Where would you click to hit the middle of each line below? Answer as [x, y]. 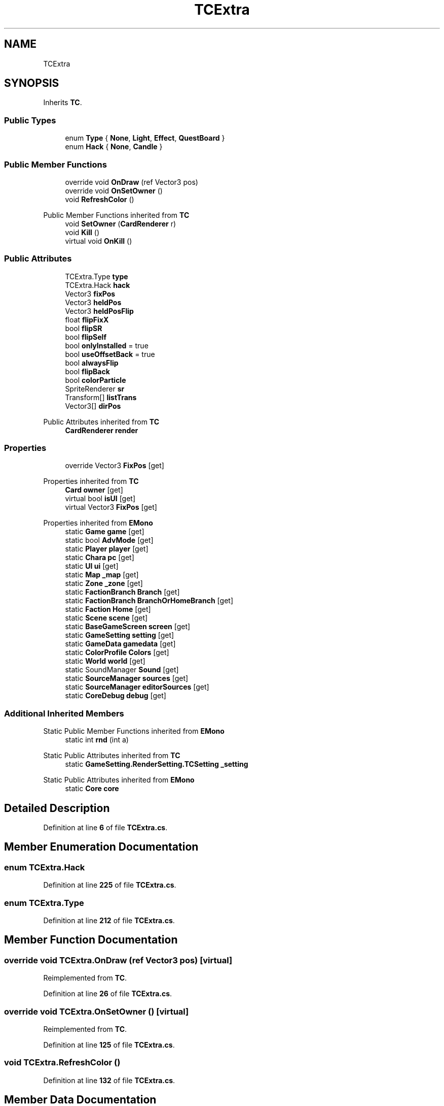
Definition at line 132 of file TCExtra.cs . [109, 1080]
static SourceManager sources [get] [127, 678]
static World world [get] [105, 661]
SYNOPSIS [32, 83]
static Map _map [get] [102, 575]
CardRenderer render [102, 430]
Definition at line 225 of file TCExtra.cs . [110, 885]
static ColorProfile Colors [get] [117, 653]
